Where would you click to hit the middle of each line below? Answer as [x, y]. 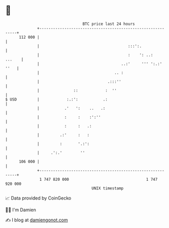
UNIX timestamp [108, 188]
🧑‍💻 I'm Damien [21, 210]
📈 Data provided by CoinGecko [38, 198]
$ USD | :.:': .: [57, 99]
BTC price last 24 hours [109, 24]
